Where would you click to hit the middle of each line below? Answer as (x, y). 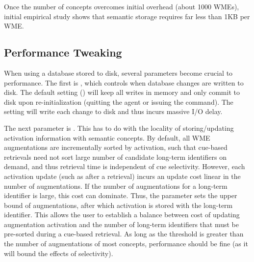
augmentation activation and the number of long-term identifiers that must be (122, 224)
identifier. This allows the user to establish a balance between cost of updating (122, 215)
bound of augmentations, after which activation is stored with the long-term (118, 205)
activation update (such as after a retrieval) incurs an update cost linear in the (122, 176)
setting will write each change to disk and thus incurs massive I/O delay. (113, 111)
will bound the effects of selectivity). (59, 253)
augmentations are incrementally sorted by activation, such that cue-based (116, 147)
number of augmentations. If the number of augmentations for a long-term (116, 186)
